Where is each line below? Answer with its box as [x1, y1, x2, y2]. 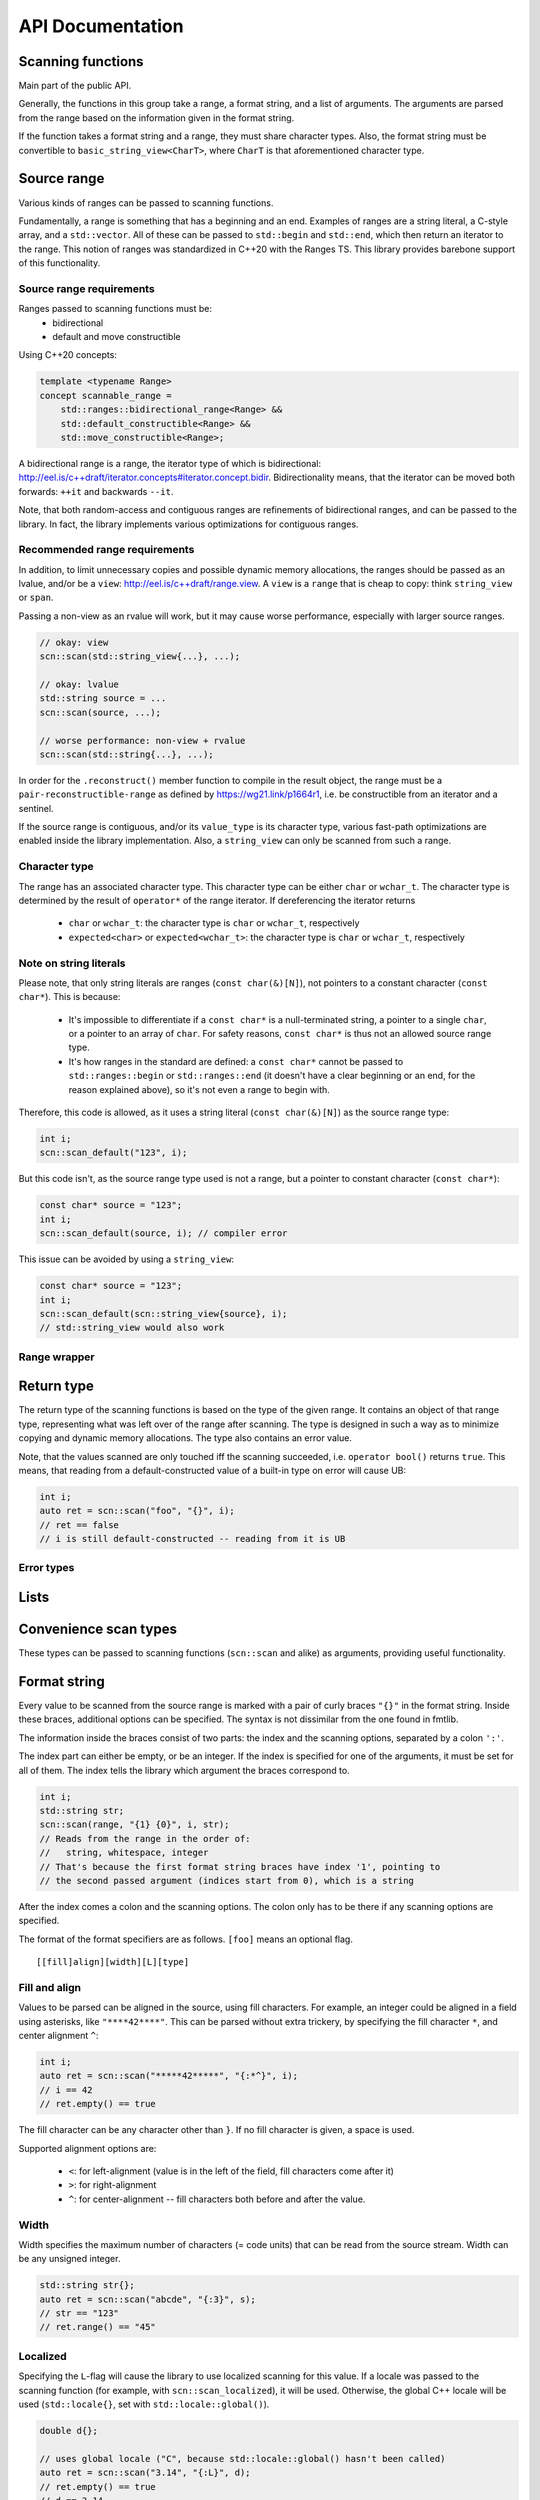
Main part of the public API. [18, 80, 132, 92]
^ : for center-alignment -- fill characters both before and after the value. [68, 2193, 366, 2205]
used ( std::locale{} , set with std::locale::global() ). [18, 2398, 270, 2410]
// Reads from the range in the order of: [39, 1833, 251, 1844]
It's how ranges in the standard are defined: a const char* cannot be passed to [68, 1055, 404, 1067]
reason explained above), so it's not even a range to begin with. [68, 1083, 330, 1095]
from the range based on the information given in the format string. [18, 111, 295, 124]
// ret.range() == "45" [39, 2321, 157, 2333]
